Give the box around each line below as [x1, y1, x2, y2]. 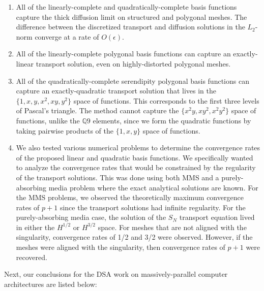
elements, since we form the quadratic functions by [93, 115, 251, 125]
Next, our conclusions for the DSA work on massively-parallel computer [4, 269, 228, 279]
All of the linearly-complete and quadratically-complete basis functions [16, 2, 237, 12]
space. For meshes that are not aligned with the [98, 221, 247, 232]
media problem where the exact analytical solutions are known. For [48, 182, 258, 192]
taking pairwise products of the [16, 125, 113, 136]
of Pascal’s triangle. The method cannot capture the [16, 105, 179, 116]
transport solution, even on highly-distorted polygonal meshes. [36, 58, 231, 69]
